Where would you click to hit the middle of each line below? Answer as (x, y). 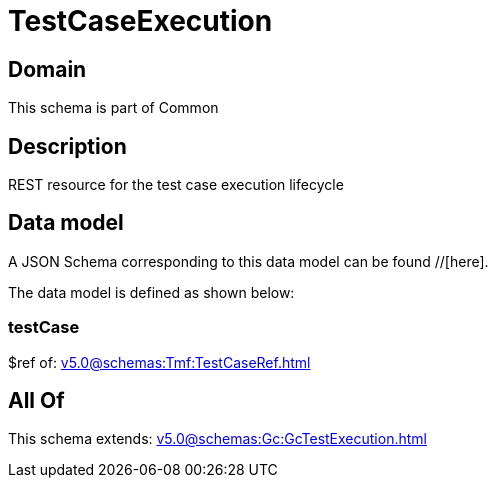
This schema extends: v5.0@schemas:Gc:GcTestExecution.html (217, 439)
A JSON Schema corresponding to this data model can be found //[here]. (248, 261)
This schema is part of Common (113, 108)
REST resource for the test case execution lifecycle (176, 185)
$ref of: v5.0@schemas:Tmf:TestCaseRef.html (159, 362)
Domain (47, 69)
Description (67, 146)
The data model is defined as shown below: (151, 292)
